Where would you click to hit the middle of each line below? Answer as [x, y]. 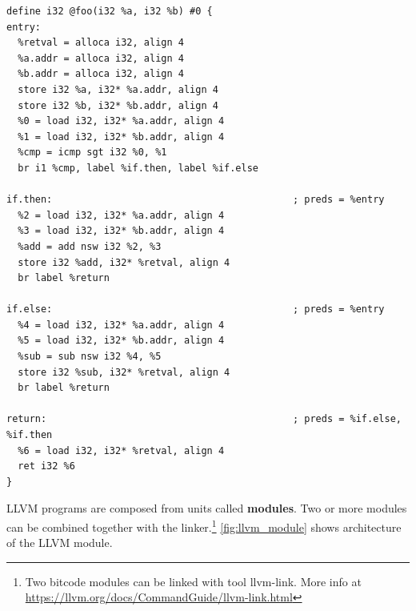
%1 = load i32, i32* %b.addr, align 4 [121, 137]
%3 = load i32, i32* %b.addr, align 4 [121, 231]
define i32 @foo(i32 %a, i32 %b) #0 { [110, 11]
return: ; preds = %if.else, [204, 419]
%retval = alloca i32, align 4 [101, 43]
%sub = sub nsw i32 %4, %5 [90, 357]
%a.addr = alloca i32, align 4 [101, 58]
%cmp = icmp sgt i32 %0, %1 [92, 153]
